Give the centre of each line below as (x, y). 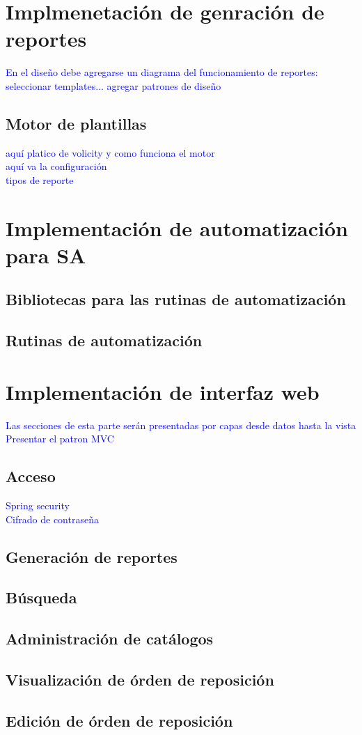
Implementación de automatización (177, 227)
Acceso (31, 476)
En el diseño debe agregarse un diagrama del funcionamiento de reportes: (162, 72)
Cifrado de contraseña (52, 519)
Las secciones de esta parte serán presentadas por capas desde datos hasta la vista (181, 425)
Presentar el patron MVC (60, 439)
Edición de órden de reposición (119, 720)
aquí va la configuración (56, 166)
